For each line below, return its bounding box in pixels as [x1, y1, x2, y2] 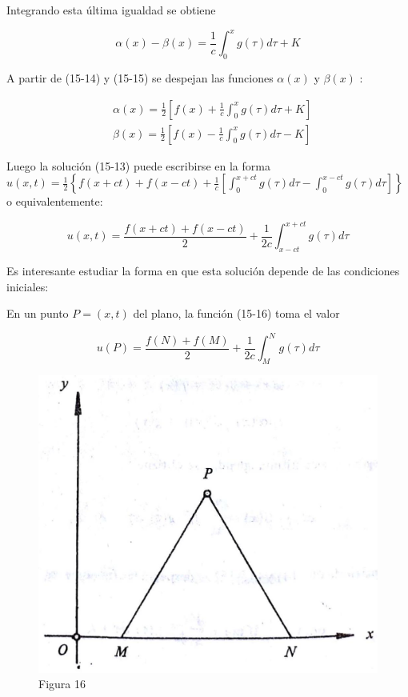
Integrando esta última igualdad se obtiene [6, 2, 216, 18]
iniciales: [6, 278, 49, 294]
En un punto [6, 305, 69, 322]
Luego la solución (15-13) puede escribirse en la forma [6, 157, 270, 174]
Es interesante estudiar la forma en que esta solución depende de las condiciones [6, 262, 400, 279]
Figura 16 [38, 675, 86, 692]
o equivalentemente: [6, 193, 103, 210]
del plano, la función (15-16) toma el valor [133, 305, 340, 322]
